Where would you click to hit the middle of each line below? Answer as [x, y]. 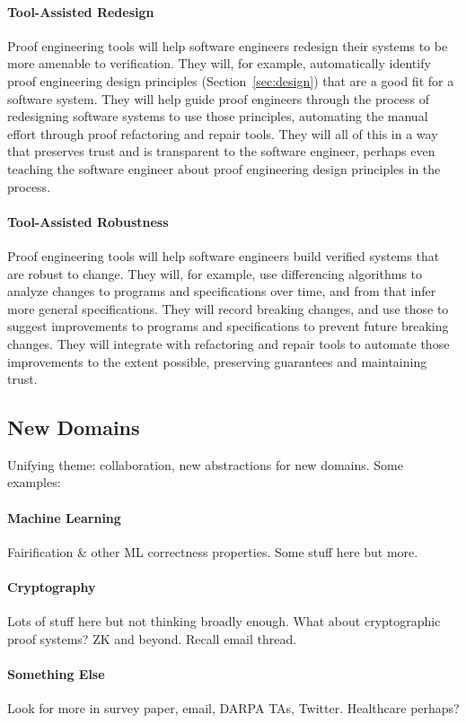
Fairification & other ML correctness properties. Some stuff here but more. [213, 551]
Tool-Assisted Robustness [88, 221]
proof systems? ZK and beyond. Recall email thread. [152, 638]
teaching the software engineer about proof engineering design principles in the [224, 168]
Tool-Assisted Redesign [81, 11]
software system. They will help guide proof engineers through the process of [219, 98]
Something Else [56, 674]
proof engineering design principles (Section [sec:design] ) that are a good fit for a [231, 80]
